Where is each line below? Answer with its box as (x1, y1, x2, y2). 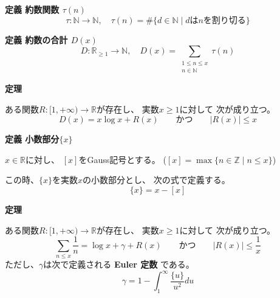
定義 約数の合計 (5, 33, 68, 46)
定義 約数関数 (5, 3, 60, 15)
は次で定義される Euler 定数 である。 (43, 257, 194, 270)
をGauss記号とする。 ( (78, 153, 166, 165)
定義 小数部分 (5, 133, 60, 145)
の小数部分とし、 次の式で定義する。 (83, 173, 230, 186)
